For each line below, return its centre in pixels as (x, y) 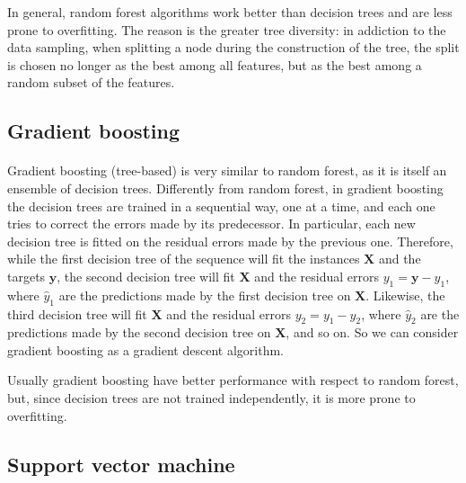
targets (26, 276)
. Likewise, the (405, 295)
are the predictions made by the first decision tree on (205, 295)
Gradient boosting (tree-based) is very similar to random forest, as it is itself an (227, 170)
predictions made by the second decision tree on (139, 332)
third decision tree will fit (77, 313)
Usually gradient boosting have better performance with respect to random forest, (233, 380)
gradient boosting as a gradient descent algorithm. (145, 349)
